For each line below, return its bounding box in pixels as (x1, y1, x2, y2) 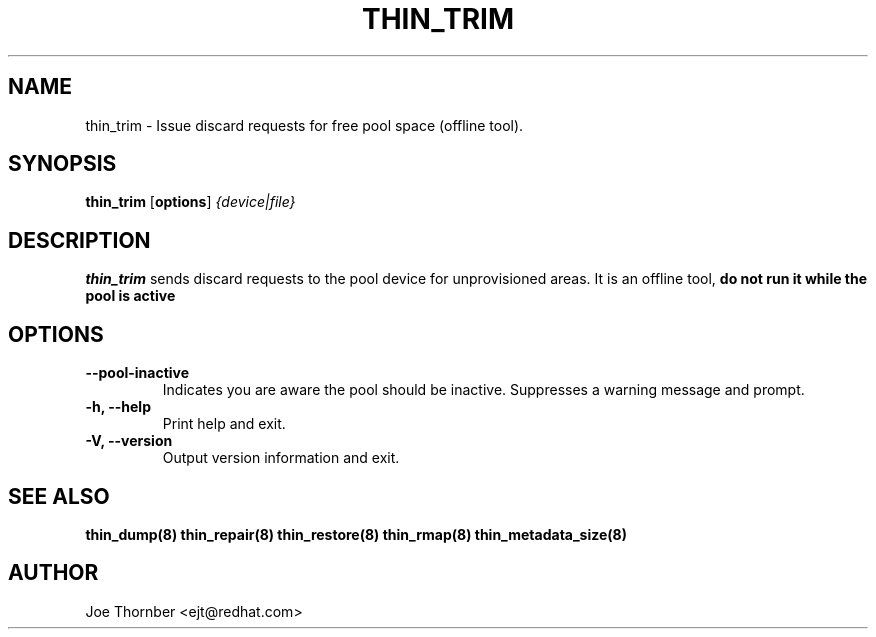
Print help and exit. (162, 415, 286, 433)
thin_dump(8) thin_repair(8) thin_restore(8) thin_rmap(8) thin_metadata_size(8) (85, 525, 628, 543)
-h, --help (85, 398, 151, 416)
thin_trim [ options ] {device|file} (85, 193, 296, 211)
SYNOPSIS (8, 151, 117, 177)
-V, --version (85, 432, 173, 450)
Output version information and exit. (162, 449, 400, 467)
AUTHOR (8, 560, 99, 586)
